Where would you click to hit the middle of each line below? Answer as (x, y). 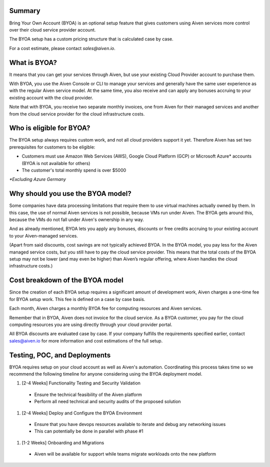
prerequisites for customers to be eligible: (52, 147)
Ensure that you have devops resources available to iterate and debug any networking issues (130, 424)
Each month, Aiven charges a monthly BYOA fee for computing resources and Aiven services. (106, 308)
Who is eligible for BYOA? (50, 128)
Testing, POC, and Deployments (60, 355)
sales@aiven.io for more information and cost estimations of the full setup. (86, 340)
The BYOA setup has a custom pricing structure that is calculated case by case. (91, 39)
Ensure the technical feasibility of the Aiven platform (88, 394)
